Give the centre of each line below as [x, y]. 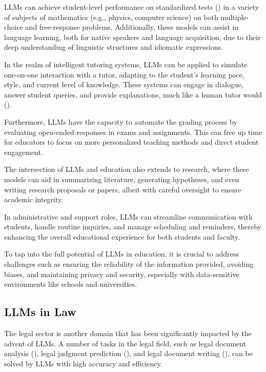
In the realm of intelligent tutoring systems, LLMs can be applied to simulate [126, 64]
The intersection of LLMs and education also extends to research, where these [127, 169]
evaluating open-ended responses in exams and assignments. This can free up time [133, 132]
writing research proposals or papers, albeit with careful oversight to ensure [123, 189]
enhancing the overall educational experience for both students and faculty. [122, 236]
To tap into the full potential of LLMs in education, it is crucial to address [121, 254]
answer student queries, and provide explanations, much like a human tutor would [133, 94]
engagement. [24, 152]
